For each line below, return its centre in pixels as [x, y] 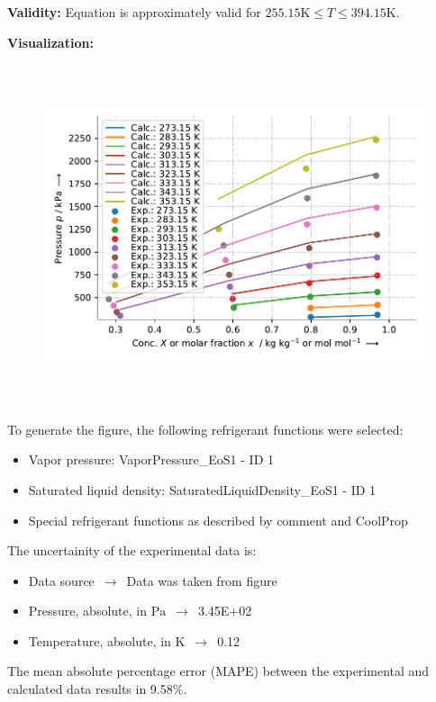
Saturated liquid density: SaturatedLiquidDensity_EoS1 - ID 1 [202, 489]
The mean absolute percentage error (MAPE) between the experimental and [218, 671]
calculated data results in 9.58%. [97, 689]
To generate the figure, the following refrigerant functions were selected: [205, 429]
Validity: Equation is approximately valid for [134, 12]
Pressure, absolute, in [87, 611]
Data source [61, 580]
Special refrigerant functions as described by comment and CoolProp [218, 520]
